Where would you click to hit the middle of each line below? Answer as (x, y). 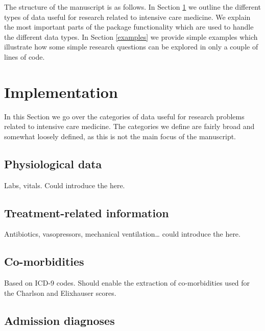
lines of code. (25, 56)
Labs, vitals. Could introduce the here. (65, 185)
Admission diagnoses (59, 320)
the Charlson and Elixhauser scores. (60, 292)
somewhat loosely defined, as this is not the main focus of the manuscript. (120, 136)
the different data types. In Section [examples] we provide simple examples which (131, 36)
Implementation (61, 92)
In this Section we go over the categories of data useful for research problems (124, 116)
